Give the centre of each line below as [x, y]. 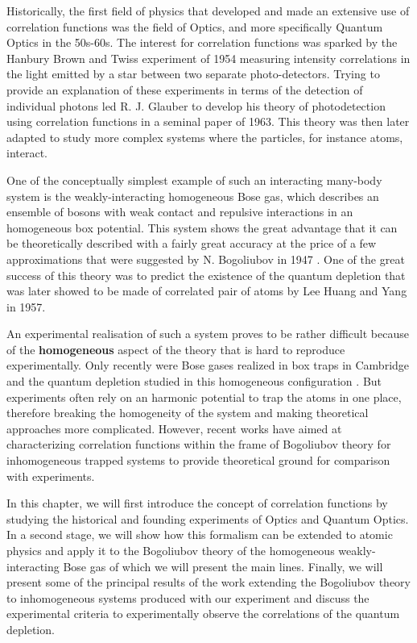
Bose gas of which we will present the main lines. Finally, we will [223, 566]
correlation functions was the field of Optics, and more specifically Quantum [195, 26]
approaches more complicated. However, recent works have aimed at [174, 428]
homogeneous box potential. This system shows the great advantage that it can [202, 227]
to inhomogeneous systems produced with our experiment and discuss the [188, 597]
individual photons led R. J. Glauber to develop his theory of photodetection [196, 105]
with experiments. [51, 476]
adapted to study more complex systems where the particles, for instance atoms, [205, 137]
